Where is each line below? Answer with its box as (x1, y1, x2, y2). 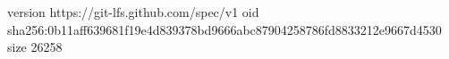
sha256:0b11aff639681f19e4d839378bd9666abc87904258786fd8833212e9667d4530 (7, 20, 442, 38)
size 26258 (7, 38, 63, 56)
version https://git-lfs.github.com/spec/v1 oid (7, 3, 259, 21)
